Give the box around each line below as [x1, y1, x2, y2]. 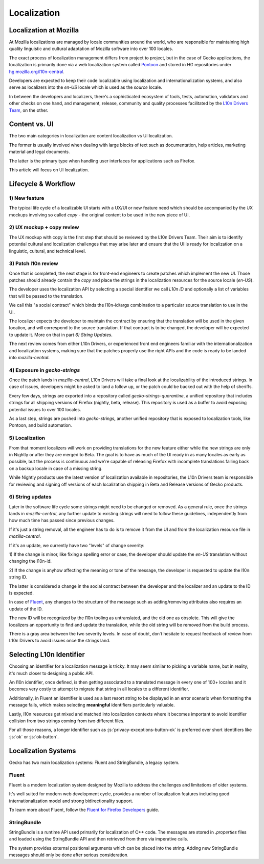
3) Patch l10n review [9, 260, 58, 267]
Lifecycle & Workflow [9, 180, 76, 188]
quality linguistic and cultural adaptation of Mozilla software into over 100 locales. [9, 46, 173, 52]
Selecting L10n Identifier [9, 651, 85, 659]
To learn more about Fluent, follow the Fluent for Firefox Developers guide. [9, 807, 159, 812]
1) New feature [9, 194, 44, 201]
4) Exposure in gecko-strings [9, 367, 80, 373]
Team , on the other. [9, 107, 48, 113]
